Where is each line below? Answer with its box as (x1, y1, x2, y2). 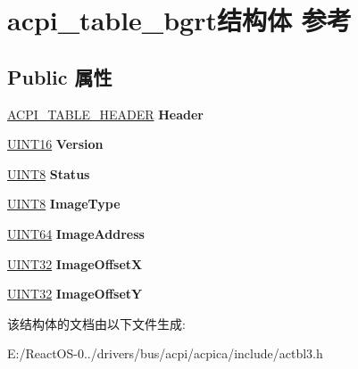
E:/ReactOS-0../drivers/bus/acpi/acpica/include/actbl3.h (7, 344, 323, 363)
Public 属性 (7, 62, 112, 90)
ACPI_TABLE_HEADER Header (7, 104, 204, 123)
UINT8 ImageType (7, 194, 121, 213)
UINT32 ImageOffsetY (7, 284, 143, 303)
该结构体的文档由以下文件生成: (7, 314, 186, 332)
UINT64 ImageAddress (7, 224, 145, 242)
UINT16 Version (7, 135, 104, 153)
